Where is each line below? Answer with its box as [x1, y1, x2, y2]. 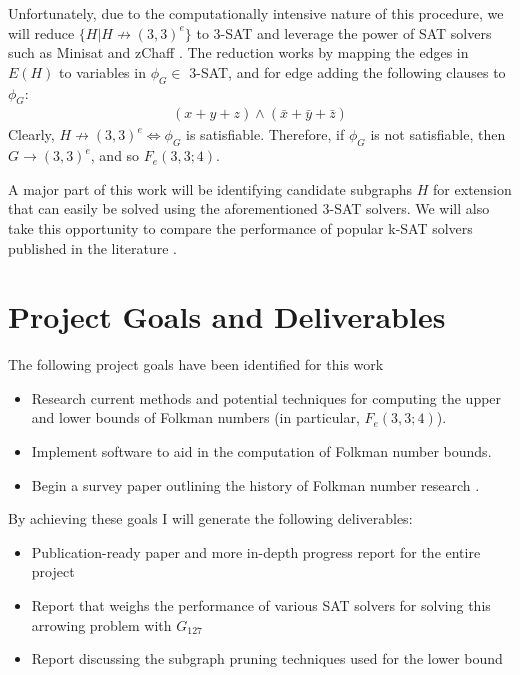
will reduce [8, 22, 75, 43]
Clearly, [8, 124, 55, 145]
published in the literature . [8, 237, 177, 258]
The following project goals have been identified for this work [8, 354, 384, 375]
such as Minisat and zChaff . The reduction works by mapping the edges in [8, 42, 469, 63]
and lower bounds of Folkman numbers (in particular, [31, 407, 360, 428]
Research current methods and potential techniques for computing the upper [31, 387, 502, 408]
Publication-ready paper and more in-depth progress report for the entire [31, 541, 481, 562]
